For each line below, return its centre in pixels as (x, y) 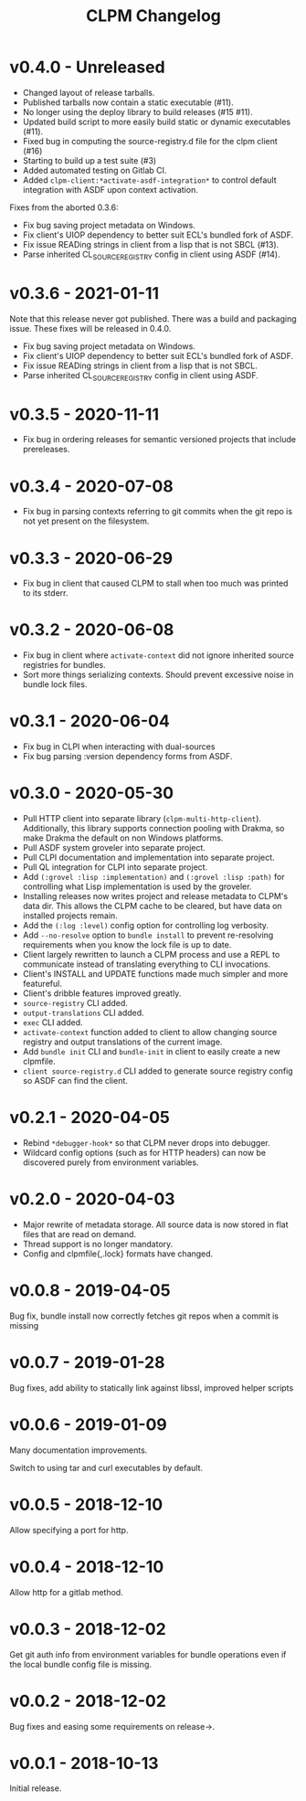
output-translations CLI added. (83, 1013)
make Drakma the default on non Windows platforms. (123, 838)
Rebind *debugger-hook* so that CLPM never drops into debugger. (147, 1143)
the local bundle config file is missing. (81, 1664)
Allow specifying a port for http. (69, 1530)
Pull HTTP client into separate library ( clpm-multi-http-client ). (142, 819)
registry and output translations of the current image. (122, 1042)
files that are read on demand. (79, 1234)
